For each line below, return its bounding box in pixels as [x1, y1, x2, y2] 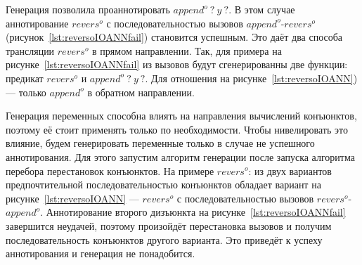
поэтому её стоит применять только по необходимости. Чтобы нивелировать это [6, 122, 348, 136]
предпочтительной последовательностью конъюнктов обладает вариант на [6, 177, 321, 192]
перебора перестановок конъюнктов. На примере [6, 163, 214, 178]
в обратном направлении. [87, 84, 195, 99]
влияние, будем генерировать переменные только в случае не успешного [6, 136, 315, 150]
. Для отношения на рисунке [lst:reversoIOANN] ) [145, 70, 358, 85]
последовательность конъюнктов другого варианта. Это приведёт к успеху [6, 232, 323, 247]
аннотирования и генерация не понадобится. [6, 246, 195, 261]
